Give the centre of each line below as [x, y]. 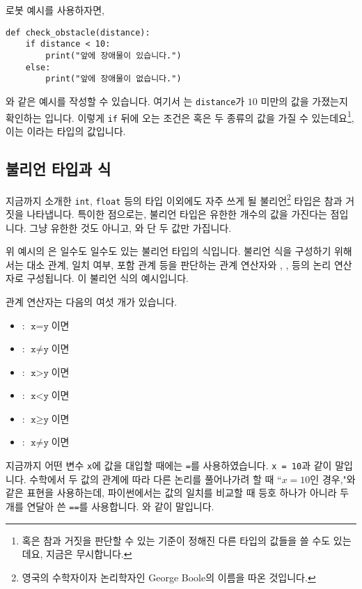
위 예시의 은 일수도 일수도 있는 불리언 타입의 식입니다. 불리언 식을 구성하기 [168, 251]
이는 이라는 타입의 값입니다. [66, 131]
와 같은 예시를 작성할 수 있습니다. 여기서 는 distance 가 [125, 101]
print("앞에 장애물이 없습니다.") [113, 79]
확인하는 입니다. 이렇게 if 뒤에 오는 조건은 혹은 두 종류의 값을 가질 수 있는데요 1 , [180, 116]
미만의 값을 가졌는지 [304, 101]
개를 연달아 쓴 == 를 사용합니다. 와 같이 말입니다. [110, 506]
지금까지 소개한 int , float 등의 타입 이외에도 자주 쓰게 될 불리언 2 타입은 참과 [174, 199]
